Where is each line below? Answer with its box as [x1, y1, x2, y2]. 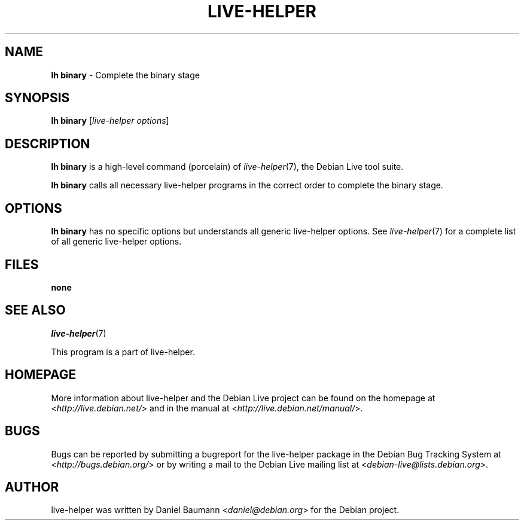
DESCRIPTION [5, 136, 90, 151]
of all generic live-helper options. [51, 236, 182, 247]
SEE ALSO [5, 303, 66, 318]
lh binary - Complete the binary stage [51, 69, 200, 80]
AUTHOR [5, 479, 59, 495]
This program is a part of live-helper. [51, 346, 195, 357]
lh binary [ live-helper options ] [51, 115, 169, 126]
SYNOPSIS [5, 90, 70, 106]
